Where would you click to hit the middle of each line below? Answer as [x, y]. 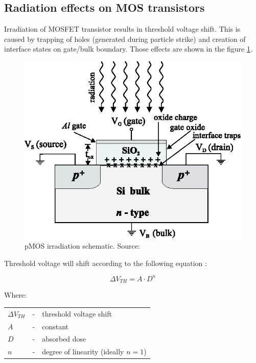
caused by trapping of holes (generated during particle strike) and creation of [125, 39]
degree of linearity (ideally [83, 352]
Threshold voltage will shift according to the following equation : [106, 263]
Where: [15, 295]
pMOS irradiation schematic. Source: [82, 246]
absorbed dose [64, 339]
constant [55, 326]
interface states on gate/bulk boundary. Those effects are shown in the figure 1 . [128, 49]
